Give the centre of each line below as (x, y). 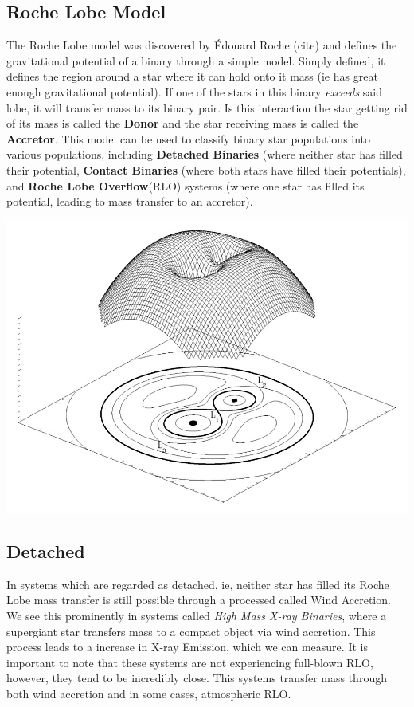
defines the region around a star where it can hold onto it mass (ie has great (192, 76)
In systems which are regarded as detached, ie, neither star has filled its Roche (198, 584)
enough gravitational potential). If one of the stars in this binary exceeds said (195, 91)
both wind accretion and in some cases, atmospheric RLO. (149, 694)
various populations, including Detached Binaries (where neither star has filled (205, 154)
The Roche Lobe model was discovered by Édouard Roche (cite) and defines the (202, 45)
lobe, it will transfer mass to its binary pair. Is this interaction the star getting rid (207, 107)
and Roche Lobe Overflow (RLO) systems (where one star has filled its (186, 185)
